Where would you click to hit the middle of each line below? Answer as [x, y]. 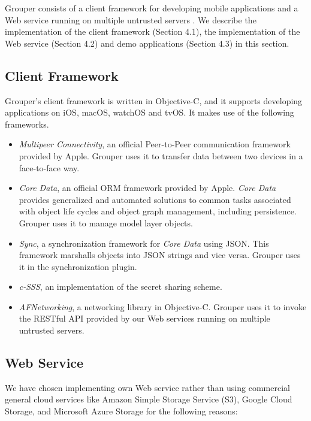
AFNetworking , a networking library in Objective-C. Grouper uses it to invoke [163, 306]
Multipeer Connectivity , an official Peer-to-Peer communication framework [155, 144]
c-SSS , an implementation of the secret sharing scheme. [120, 287]
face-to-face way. [49, 167]
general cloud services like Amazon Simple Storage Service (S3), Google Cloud [149, 399]
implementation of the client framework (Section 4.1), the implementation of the [153, 31]
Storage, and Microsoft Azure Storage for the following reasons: [121, 411]
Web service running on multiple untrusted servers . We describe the [131, 19]
